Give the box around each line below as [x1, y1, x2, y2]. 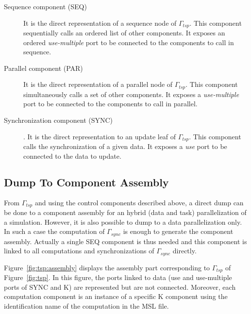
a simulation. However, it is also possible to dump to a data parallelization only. [4, 216, 242, 227]
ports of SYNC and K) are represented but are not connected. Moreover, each [4, 281, 236, 292]
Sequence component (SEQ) [4, 1, 87, 11]
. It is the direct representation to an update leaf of [23, 131, 176, 141]
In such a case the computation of [4, 226, 105, 236]
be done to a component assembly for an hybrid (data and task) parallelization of [4, 207, 247, 217]
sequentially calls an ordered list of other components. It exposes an [23, 28, 225, 38]
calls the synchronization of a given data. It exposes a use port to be [23, 141, 227, 151]
